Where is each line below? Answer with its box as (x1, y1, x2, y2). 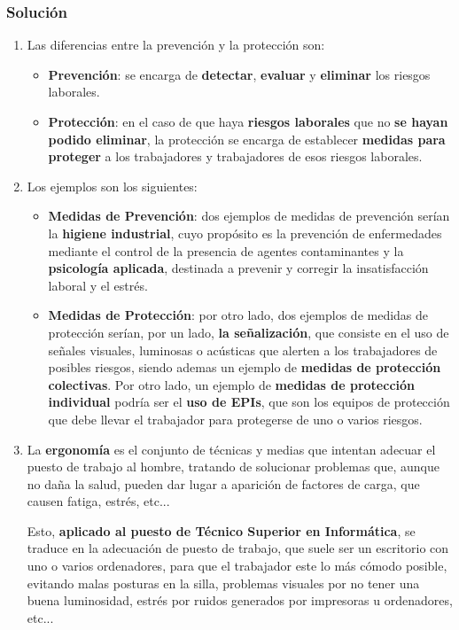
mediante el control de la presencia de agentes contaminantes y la (48, 241, 404, 260)
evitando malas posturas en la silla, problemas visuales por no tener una (27, 573, 420, 592)
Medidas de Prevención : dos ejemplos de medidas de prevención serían (48, 206, 450, 225)
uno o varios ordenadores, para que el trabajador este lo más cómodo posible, (27, 556, 447, 575)
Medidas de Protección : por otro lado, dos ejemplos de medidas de (48, 306, 429, 324)
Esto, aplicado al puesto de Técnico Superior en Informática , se (27, 521, 416, 540)
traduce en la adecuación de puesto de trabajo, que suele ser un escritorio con (27, 539, 449, 557)
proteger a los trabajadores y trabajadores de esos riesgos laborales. (48, 147, 423, 166)
